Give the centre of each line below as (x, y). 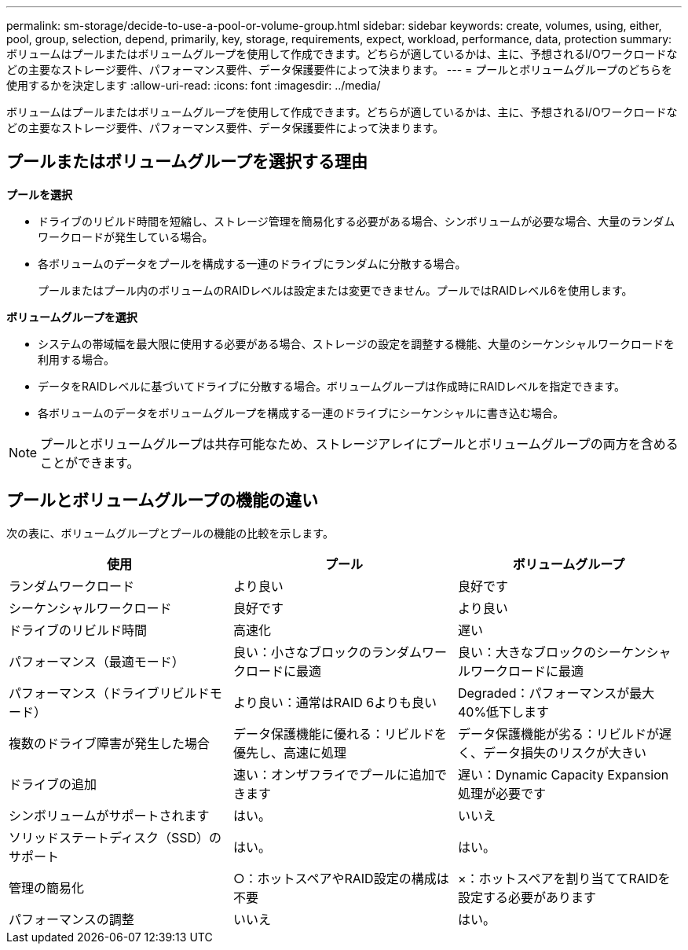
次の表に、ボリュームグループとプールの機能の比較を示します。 (170, 533)
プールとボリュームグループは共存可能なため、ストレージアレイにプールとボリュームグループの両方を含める (359, 444)
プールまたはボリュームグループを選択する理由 (187, 162)
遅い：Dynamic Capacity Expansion (563, 774)
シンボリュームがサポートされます (109, 815)
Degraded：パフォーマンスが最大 (556, 693)
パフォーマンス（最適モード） (97, 661)
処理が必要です (501, 793)
